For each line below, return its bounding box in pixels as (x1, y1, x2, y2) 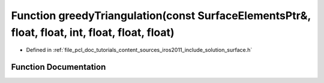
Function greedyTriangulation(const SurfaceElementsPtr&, (11, 9, 311, 22)
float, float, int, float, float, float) (11, 26, 175, 39)
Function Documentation (11, 62, 106, 72)
